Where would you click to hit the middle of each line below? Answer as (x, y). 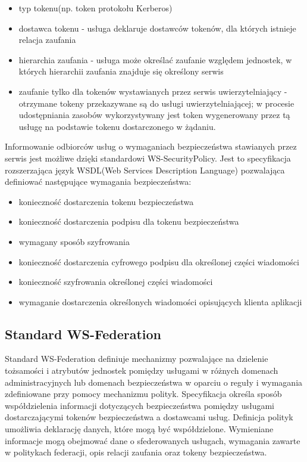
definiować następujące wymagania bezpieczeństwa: (98, 182)
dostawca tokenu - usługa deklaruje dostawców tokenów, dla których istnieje (157, 28)
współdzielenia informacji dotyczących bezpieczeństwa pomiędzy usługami (140, 405)
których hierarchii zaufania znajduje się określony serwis (121, 71)
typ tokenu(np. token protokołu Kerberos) (95, 8)
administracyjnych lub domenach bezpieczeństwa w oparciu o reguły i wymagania (154, 382)
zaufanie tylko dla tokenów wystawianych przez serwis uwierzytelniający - (153, 91)
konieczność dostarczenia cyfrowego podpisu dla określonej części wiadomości (159, 261)
